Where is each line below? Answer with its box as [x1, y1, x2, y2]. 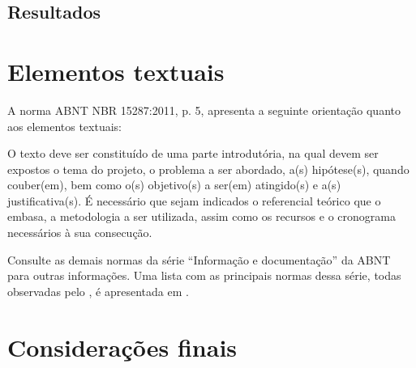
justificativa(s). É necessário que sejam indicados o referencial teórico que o [7, 192, 381, 209]
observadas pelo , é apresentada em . [7, 282, 189, 299]
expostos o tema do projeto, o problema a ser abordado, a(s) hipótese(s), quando [7, 160, 410, 177]
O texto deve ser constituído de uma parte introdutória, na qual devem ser [7, 145, 379, 162]
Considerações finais [7, 330, 238, 363]
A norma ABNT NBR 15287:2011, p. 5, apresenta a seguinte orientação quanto [7, 101, 401, 118]
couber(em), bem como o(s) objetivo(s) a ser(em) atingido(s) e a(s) [7, 176, 341, 193]
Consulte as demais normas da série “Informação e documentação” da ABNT [7, 251, 391, 268]
